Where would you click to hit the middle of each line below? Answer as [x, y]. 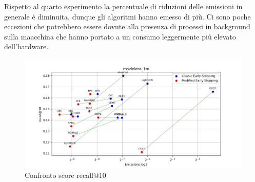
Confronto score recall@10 [65, 175]
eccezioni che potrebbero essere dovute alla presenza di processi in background [127, 26]
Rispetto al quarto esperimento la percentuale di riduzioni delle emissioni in [123, 6]
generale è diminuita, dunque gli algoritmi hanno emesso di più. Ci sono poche [128, 16]
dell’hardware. [26, 46]
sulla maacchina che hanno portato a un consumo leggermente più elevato [120, 36]
